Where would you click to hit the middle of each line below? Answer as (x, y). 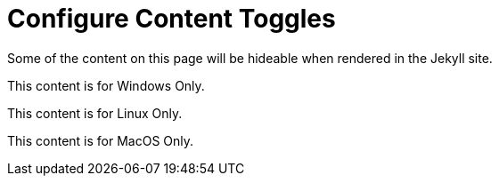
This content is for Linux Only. (95, 113)
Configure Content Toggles (172, 19)
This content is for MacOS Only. (101, 140)
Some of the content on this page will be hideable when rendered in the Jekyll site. (250, 58)
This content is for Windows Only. (106, 85)
